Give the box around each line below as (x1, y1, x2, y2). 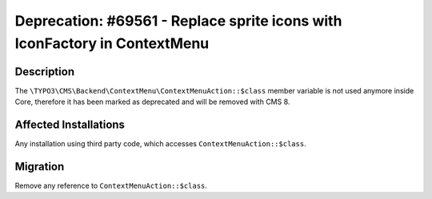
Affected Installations (14, 118, 126, 132)
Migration (14, 160, 65, 173)
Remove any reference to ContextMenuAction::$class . (14, 181, 208, 191)
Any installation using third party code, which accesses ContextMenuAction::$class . (14, 139, 307, 149)
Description (14, 65, 75, 78)
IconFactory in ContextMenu (14, 34, 210, 52)
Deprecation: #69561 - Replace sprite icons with (14, 12, 342, 30)
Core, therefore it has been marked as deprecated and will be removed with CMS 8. (14, 97, 290, 107)
